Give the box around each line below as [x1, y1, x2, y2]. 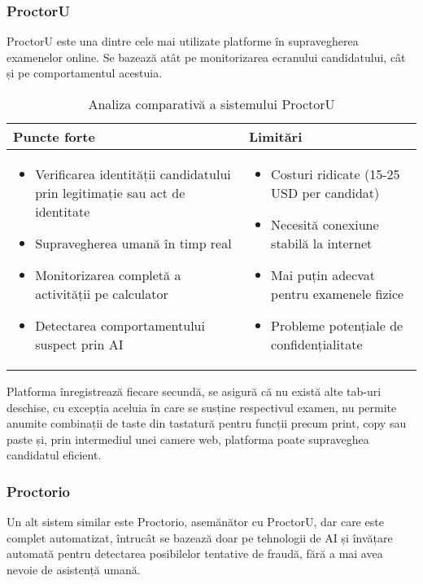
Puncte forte [13, 127, 95, 146]
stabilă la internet [271, 234, 373, 252]
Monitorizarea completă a [35, 266, 181, 284]
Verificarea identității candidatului [35, 165, 231, 183]
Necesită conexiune [271, 215, 379, 234]
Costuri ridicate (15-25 [271, 165, 400, 183]
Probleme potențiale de [271, 316, 403, 335]
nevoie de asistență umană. [7, 560, 141, 577]
